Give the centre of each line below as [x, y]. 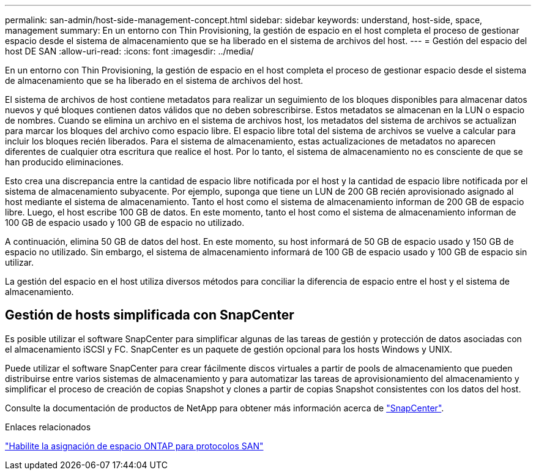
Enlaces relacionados [48, 427]
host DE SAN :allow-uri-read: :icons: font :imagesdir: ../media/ [129, 51]
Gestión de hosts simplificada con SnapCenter [150, 315]
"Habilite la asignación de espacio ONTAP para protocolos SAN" [134, 446]
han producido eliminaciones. [64, 162]
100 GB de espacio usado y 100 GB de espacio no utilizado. [125, 223]
